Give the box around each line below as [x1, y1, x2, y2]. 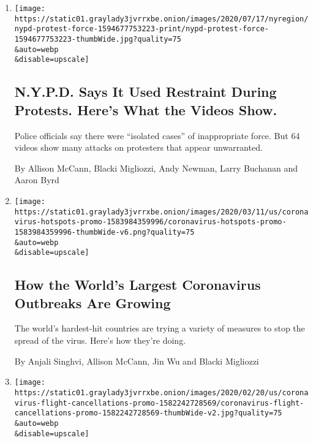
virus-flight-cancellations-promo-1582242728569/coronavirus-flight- [14, 398, 304, 407]
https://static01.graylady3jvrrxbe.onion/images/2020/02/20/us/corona [14, 388, 309, 397]
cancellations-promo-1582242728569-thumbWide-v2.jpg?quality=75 [14, 409, 282, 418]
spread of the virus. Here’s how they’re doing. [14, 334, 186, 347]
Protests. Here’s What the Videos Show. [14, 100, 277, 119]
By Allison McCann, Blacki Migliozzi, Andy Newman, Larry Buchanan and [14, 161, 298, 174]
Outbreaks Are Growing [14, 293, 171, 312]
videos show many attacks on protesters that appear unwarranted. [14, 141, 263, 154]
